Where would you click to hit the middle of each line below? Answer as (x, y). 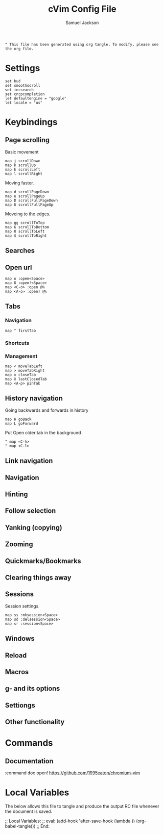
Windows (20, 639)
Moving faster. (20, 183)
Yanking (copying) (34, 527)
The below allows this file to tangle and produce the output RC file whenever (82, 806)
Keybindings (31, 122)
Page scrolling (27, 140)
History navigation (34, 398)
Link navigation (29, 461)
